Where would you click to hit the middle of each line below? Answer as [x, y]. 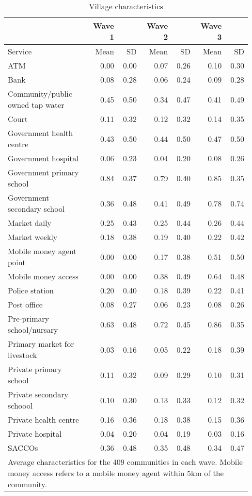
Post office [25, 304]
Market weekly [33, 237]
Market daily [30, 223]
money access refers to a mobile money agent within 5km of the [116, 473]
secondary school [36, 209]
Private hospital [35, 434]
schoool [20, 405]
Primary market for [41, 344]
